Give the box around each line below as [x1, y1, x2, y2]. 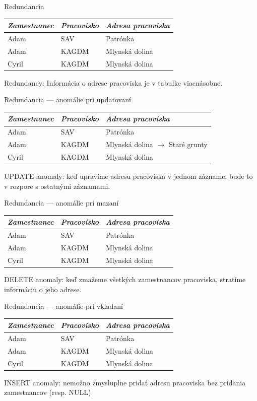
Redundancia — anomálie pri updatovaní [4, 94, 131, 105]
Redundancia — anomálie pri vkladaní [4, 301, 123, 311]
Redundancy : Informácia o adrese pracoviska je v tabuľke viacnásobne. [4, 77, 223, 88]
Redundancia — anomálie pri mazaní [4, 197, 119, 208]
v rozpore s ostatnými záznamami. [4, 180, 110, 191]
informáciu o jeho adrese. [4, 284, 82, 294]
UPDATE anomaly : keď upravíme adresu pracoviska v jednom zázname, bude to [4, 171, 253, 181]
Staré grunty [168, 139, 208, 150]
